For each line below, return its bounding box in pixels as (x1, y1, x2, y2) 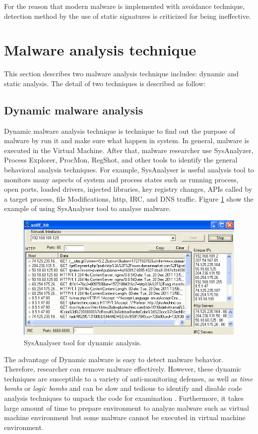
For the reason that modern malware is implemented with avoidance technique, (4, 1, 245, 11)
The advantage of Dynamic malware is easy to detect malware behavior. (4, 354, 223, 364)
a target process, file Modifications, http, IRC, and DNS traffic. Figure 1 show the (4, 193, 254, 204)
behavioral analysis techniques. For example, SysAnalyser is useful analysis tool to (4, 164, 254, 175)
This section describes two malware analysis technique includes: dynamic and (4, 68, 239, 79)
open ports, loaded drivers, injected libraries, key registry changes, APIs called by (4, 184, 253, 194)
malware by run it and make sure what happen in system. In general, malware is (4, 135, 249, 146)
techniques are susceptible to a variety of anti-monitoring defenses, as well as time (4, 373, 253, 383)
